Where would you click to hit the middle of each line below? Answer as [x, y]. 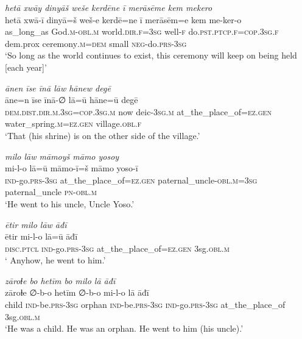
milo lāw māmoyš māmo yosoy [62, 156]
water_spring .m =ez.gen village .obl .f [73, 123]
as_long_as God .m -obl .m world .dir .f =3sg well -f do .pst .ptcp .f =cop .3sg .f [142, 31]
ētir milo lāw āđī [36, 224]
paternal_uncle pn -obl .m [51, 192]
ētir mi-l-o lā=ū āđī [41, 236]
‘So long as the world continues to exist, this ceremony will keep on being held [151, 55]
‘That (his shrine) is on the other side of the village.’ [103, 135]
